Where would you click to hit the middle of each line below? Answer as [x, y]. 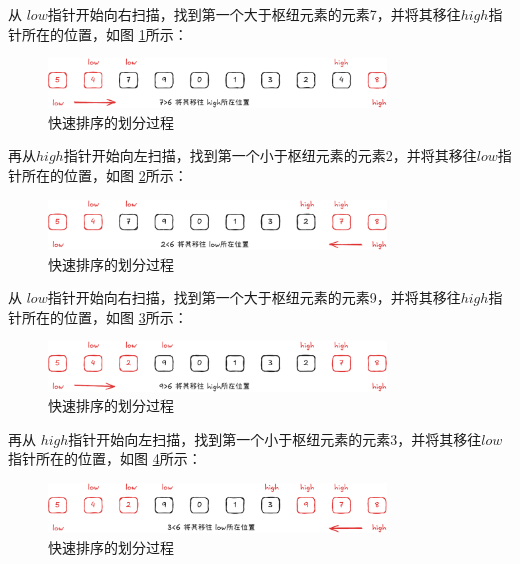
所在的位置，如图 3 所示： [104, 316]
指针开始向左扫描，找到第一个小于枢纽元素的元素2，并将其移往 [270, 155]
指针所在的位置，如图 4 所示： [105, 458]
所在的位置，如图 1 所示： [104, 33]
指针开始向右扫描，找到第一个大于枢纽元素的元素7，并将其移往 [254, 14]
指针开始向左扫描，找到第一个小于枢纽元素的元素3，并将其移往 [275, 438]
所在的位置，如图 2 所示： [104, 174]
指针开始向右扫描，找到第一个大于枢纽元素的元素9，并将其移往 [254, 297]
